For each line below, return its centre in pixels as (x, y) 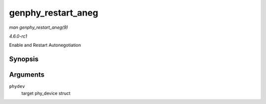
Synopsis (24, 59)
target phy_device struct (46, 93)
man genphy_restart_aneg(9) (39, 27)
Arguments (27, 75)
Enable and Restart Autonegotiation (45, 45)
